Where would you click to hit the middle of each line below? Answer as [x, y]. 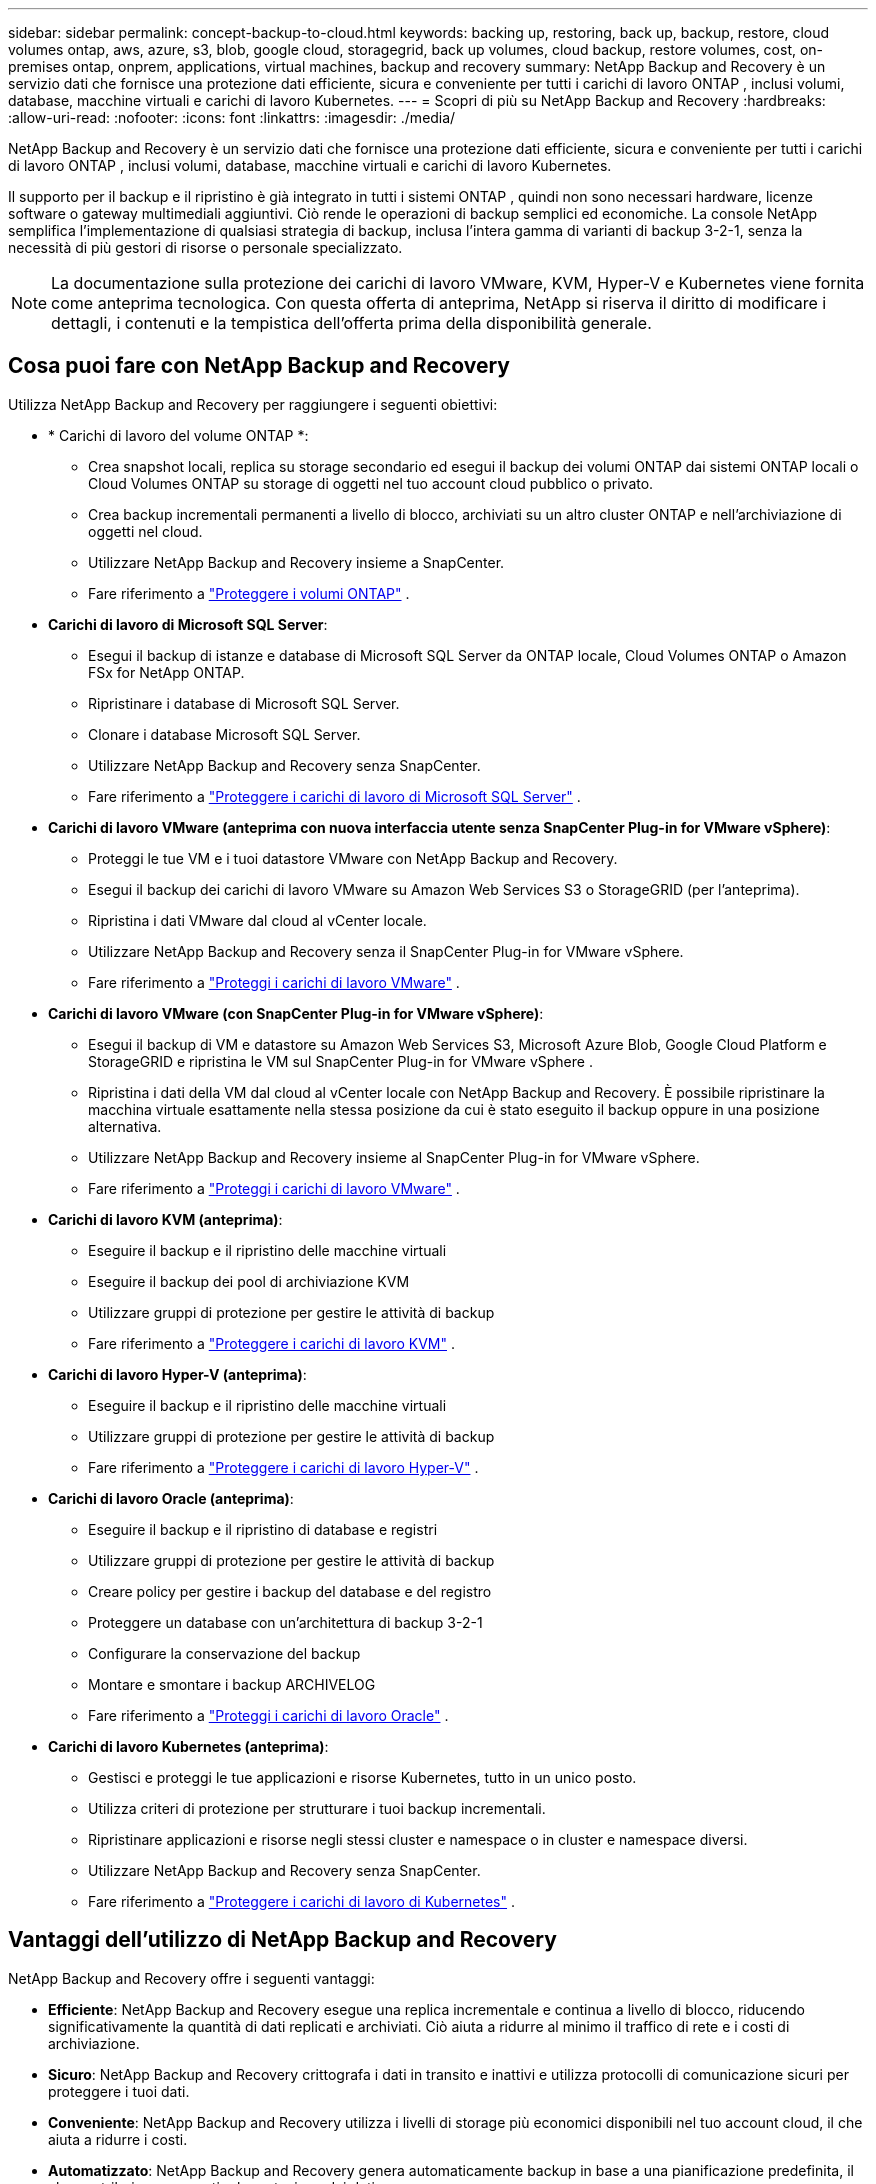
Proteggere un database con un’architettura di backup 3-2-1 [285, 1622]
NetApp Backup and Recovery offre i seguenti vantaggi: [191, 1978]
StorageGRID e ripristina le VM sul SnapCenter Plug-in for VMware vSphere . [340, 1061]
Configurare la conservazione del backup [224, 1653]
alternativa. [125, 1126]
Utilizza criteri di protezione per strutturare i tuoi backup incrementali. [317, 1808]
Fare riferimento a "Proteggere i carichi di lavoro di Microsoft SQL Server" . [334, 796]
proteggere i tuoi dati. [119, 2091]
